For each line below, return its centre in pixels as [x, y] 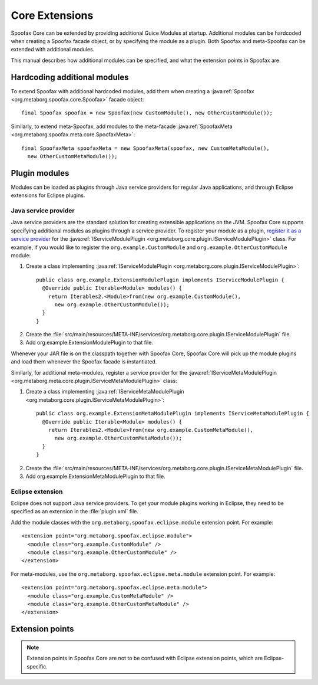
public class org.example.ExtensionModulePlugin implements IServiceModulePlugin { [160, 280]
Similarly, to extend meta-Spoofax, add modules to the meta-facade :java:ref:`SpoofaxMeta [122, 126]
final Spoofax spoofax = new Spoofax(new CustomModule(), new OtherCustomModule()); [147, 113]
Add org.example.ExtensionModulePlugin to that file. [89, 343]
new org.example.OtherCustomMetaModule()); [118, 438]
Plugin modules [40, 173]
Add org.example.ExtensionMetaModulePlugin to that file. [95, 476]
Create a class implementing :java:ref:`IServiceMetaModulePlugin [105, 392]
